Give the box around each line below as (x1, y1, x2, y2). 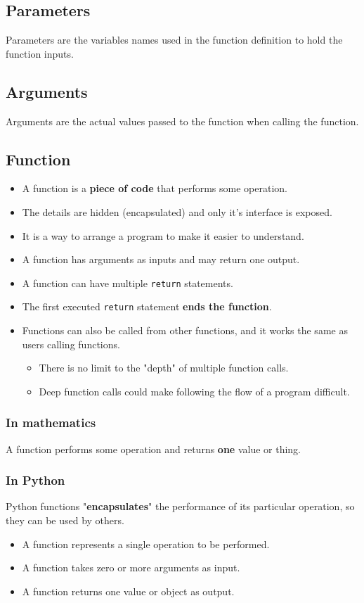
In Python (6, 471, 65, 489)
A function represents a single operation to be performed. (22, 536, 270, 551)
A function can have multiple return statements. (22, 275, 233, 290)
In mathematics (6, 414, 96, 431)
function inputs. (6, 46, 74, 61)
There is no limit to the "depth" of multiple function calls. (39, 360, 289, 375)
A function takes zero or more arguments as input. (22, 560, 240, 575)
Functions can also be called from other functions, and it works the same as (22, 323, 348, 338)
